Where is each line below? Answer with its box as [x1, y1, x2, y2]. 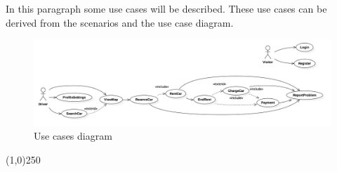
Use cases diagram [34, 128, 112, 143]
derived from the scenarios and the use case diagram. [6, 15, 234, 29]
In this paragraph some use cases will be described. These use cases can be [6, 1, 327, 15]
